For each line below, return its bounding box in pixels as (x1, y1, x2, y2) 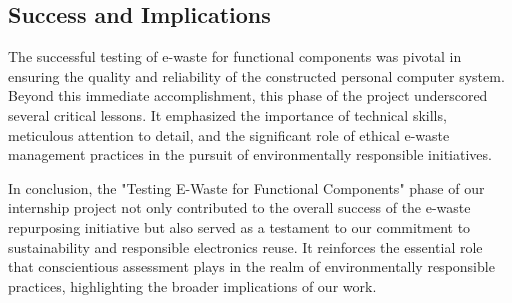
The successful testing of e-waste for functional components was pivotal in (8, 46, 462, 67)
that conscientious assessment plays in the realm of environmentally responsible (8, 256, 495, 277)
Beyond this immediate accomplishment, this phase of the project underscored (8, 85, 488, 106)
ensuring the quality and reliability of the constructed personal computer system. (8, 65, 505, 86)
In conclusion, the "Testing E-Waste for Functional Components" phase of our (8, 177, 485, 198)
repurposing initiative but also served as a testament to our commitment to (8, 216, 471, 237)
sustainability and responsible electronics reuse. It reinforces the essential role (8, 236, 483, 257)
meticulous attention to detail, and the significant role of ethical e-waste (8, 124, 450, 145)
